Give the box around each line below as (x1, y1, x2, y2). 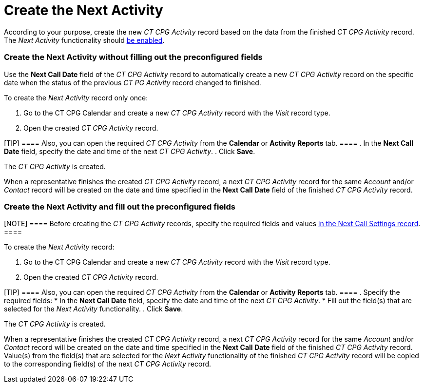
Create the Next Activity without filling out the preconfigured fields (4, 52, 263, 62)
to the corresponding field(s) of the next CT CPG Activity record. (4, 360, 212, 368)
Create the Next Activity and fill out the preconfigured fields (4, 201, 236, 212)
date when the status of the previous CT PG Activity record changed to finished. (4, 78, 261, 87)
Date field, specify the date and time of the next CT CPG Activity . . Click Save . (4, 147, 255, 155)
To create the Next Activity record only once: (4, 93, 148, 102)
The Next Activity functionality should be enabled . (4, 36, 165, 44)
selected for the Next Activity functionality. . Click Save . (4, 305, 183, 313)
